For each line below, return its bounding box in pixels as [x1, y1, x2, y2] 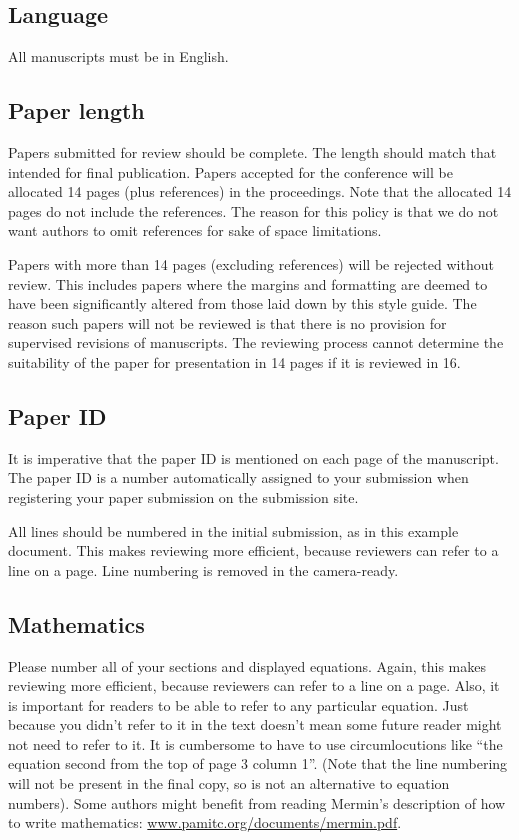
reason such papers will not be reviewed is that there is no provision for [8, 312, 447, 333]
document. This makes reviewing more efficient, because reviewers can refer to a [8, 540, 499, 561]
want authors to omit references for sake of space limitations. [8, 220, 382, 241]
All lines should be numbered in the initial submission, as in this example [8, 520, 459, 541]
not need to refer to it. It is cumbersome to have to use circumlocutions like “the [8, 733, 503, 754]
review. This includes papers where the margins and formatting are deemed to [8, 273, 488, 294]
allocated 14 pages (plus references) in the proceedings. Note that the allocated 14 [8, 181, 512, 202]
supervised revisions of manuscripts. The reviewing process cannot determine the [8, 332, 504, 353]
